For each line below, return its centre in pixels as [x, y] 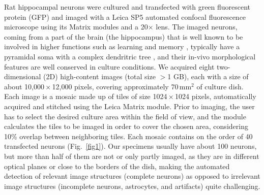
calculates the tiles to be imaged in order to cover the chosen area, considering [126, 126]
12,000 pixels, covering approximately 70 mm [122, 86]
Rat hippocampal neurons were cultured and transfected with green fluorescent [127, 7]
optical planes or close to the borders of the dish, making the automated [117, 166]
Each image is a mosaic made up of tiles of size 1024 [86, 96]
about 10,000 [24, 86]
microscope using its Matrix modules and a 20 [76, 27]
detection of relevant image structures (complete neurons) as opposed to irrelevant [132, 176]
